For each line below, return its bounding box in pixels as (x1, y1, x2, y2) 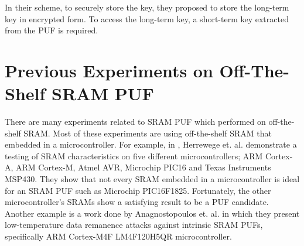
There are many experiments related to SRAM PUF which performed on (5, 115, 266, 128)
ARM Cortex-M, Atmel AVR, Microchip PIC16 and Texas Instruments (16, 161, 271, 173)
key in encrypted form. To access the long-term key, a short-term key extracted (5, 12, 289, 25)
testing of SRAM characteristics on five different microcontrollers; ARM (5, 149, 263, 162)
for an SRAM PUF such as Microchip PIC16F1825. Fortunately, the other (5, 184, 271, 196)
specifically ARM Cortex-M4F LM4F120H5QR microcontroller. (5, 230, 232, 242)
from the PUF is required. (5, 24, 98, 36)
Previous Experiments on (5, 58, 213, 82)
